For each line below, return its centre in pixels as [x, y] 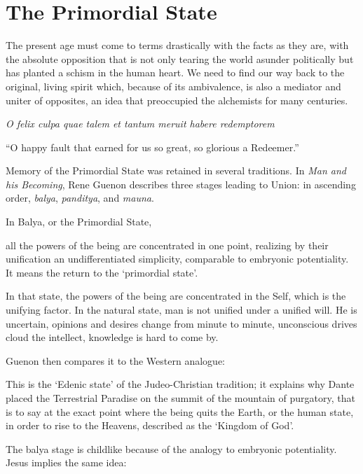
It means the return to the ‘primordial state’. [102, 272]
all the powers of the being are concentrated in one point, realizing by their [167, 245]
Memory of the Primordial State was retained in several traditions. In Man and [176, 170]
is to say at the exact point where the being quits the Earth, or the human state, [180, 411]
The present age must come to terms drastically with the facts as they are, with [177, 45]
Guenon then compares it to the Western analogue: [115, 360]
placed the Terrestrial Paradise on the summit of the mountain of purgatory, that [180, 398]
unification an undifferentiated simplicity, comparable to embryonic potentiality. [177, 259]
